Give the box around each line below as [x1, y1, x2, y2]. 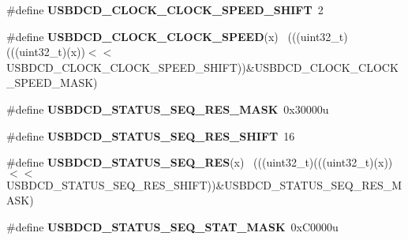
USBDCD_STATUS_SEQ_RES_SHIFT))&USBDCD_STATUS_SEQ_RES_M [6, 176, 402, 193]
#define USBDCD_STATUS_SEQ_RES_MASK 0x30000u [6, 100, 329, 117]
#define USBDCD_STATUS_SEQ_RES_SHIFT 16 [6, 127, 295, 144]
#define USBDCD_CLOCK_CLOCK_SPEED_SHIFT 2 [6, 2, 324, 17]
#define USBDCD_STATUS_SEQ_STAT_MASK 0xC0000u [6, 218, 339, 234]
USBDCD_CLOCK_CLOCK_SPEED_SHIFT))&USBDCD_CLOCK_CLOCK [6, 58, 399, 75]
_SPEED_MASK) [6, 74, 98, 91]
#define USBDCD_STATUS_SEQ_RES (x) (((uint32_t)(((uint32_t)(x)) [6, 154, 393, 171]
